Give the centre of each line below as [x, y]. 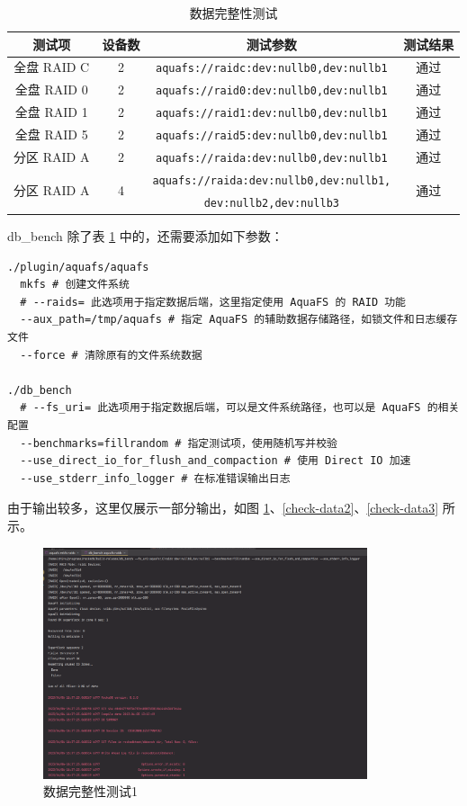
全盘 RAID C [52, 67]
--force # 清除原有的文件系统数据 [111, 355]
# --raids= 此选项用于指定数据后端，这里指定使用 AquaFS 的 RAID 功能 [213, 302]
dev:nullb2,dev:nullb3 [271, 203]
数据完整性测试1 [90, 791]
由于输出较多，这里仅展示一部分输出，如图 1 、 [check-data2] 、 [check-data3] [223, 508]
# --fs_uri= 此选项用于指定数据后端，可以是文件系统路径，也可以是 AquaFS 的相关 [240, 408]
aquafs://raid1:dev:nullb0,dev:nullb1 [271, 114]
